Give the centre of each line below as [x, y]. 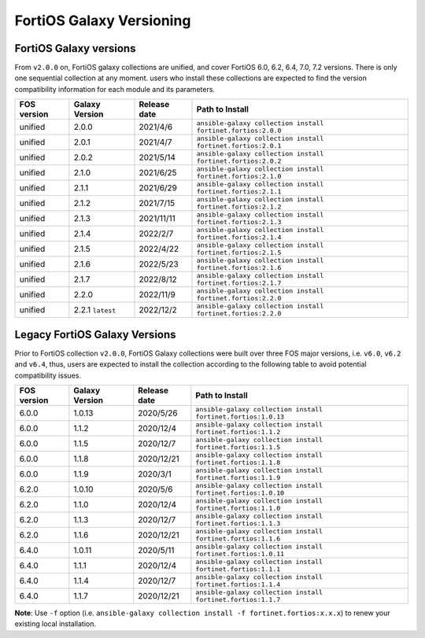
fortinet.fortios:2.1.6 [239, 268]
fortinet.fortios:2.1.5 [239, 253]
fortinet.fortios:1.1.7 [238, 599]
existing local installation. [55, 624]
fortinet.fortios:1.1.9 [238, 477]
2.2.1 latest [95, 310]
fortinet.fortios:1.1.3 [238, 523]
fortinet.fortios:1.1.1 [238, 569]
